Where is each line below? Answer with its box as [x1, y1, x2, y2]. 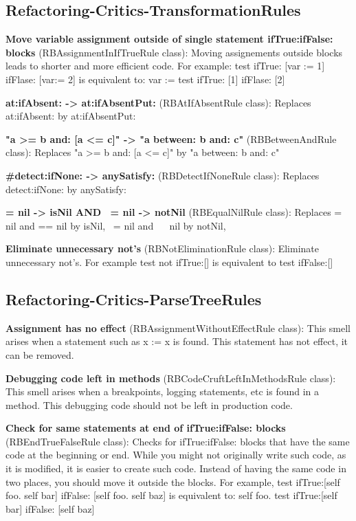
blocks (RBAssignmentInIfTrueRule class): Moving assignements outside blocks [5, 45, 343, 59]
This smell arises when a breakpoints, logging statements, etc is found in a [5, 384, 320, 399]
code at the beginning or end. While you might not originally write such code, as [5, 447, 346, 462]
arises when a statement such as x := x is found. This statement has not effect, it [5, 334, 348, 348]
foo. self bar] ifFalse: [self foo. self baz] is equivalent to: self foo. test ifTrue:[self [5, 488, 337, 502]
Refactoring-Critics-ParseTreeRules [5, 288, 262, 309]
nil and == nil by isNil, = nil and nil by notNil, [5, 218, 226, 232]
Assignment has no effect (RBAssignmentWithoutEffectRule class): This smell [5, 320, 351, 335]
